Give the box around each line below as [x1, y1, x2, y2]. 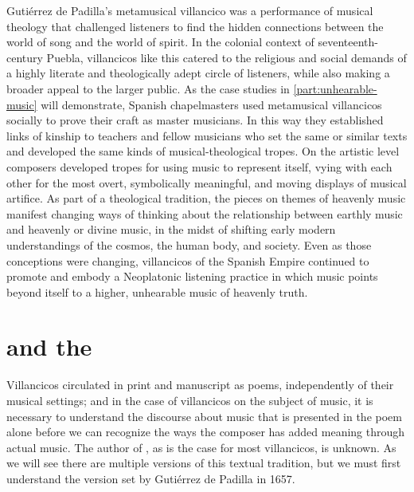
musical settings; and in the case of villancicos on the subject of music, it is [6, 392, 373, 408]
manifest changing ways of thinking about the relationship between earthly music [6, 205, 403, 222]
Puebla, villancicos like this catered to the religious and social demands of [46, 49, 407, 65]
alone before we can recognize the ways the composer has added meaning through [6, 423, 405, 440]
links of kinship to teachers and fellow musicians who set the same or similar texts [6, 127, 408, 144]
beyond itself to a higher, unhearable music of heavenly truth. [6, 283, 308, 300]
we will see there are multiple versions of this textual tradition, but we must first [6, 455, 401, 471]
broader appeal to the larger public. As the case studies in [6, 80, 290, 96]
